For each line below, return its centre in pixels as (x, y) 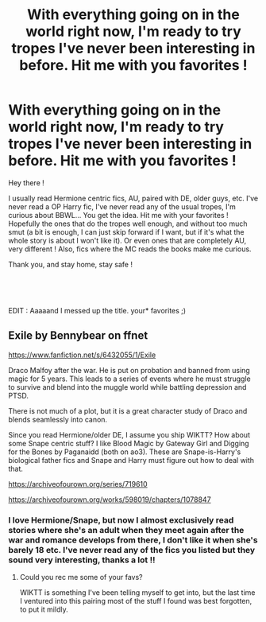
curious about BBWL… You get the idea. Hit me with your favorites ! (118, 215)
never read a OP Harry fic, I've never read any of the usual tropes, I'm (122, 206)
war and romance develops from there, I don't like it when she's (133, 540)
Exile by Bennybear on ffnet (78, 336)
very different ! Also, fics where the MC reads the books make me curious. (130, 249)
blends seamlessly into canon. (58, 419)
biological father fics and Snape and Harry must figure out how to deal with (131, 460)
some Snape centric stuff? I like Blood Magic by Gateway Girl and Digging (129, 443)
